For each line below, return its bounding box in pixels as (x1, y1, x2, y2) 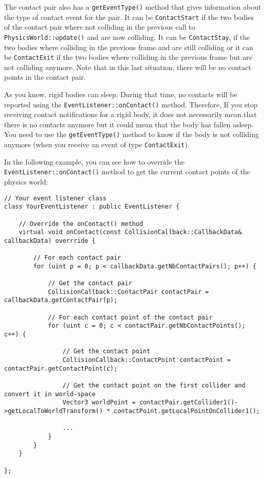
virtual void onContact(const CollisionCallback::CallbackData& (18, 229, 242, 236)
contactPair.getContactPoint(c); (4, 365, 117, 372)
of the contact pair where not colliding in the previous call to (4, 21, 195, 32)
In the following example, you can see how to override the (4, 156, 185, 167)
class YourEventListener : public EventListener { (4, 203, 180, 211)
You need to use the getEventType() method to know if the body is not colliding (4, 129, 259, 140)
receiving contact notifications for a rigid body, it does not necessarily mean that (4, 109, 257, 120)
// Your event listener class (4, 194, 107, 202)
